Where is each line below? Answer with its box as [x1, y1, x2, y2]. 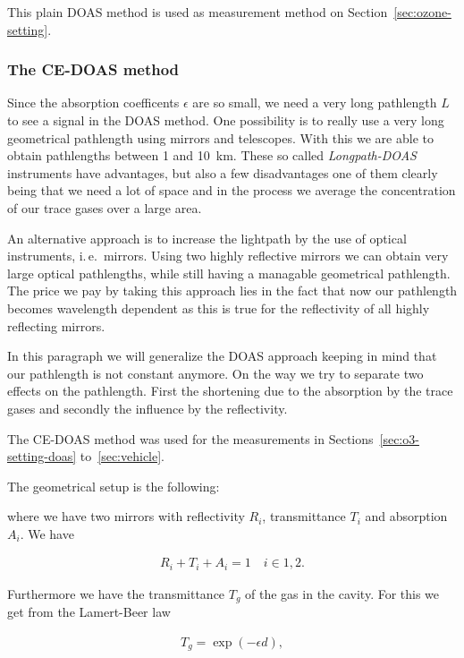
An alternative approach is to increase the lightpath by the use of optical [7, 228, 407, 247]
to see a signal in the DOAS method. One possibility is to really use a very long [7, 111, 444, 129]
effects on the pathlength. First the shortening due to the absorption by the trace [7, 381, 453, 400]
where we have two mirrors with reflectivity [7, 507, 245, 526]
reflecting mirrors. [7, 316, 105, 335]
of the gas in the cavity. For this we [245, 584, 440, 602]
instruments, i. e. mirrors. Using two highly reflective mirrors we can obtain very [7, 246, 449, 265]
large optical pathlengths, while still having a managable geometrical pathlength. [7, 263, 451, 282]
